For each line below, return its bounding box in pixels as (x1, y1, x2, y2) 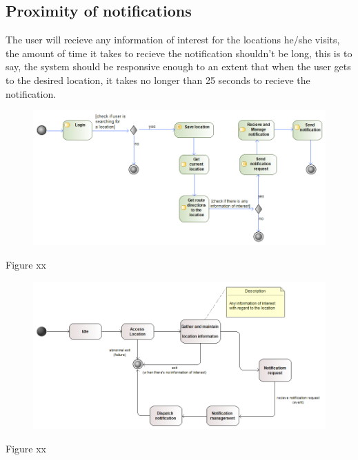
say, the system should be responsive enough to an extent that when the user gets (6, 59, 351, 74)
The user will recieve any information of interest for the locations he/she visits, (6, 32, 340, 47)
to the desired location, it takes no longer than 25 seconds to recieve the (6, 72, 310, 87)
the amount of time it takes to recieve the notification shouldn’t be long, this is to (6, 45, 352, 60)
